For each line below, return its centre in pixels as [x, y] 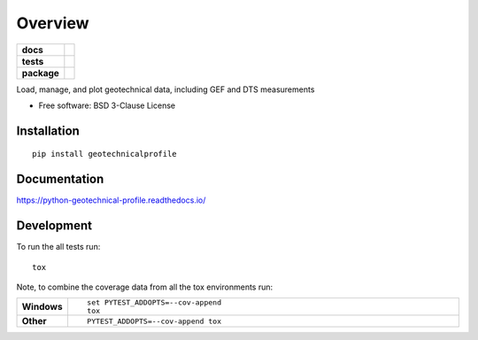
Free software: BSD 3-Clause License [107, 105]
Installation [48, 131]
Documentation [60, 179]
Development [54, 226]
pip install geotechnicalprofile [104, 154]
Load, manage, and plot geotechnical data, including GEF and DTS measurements [166, 89]
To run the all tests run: [58, 247]
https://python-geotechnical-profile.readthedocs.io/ [111, 200]
